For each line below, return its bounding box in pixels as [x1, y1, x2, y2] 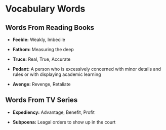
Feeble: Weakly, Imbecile [12, 36, 66, 42]
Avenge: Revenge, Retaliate [12, 81, 71, 87]
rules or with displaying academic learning [12, 71, 101, 77]
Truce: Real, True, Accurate [12, 56, 71, 62]
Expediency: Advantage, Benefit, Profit [12, 109, 95, 115]
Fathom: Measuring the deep [12, 47, 74, 52]
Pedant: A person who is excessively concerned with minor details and [12, 66, 161, 72]
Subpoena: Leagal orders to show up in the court [12, 119, 116, 125]
